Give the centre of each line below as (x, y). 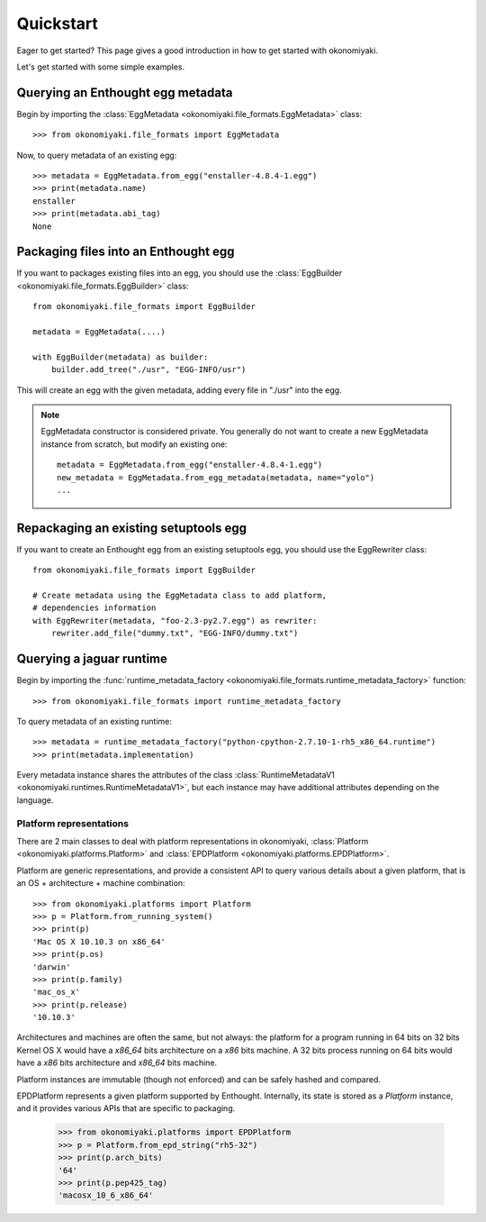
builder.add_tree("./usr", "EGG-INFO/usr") (148, 370)
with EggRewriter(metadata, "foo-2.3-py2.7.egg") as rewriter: (175, 620)
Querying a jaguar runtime (92, 659)
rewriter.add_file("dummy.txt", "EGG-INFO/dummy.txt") (175, 634)
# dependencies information (94, 608)
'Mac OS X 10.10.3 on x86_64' (99, 941)
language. (35, 800)
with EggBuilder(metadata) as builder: (121, 357)
